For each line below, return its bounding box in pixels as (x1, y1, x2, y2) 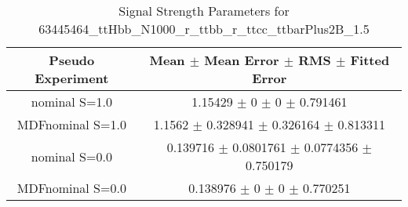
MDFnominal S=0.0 (16, 179, 126, 197)
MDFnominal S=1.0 (16, 115, 126, 133)
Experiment (35, 69, 109, 87)
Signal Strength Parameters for (118, 2, 290, 20)
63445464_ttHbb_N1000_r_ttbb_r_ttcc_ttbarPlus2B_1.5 (38, 20, 370, 38)
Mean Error (204, 51, 279, 69)
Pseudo (49, 51, 95, 69)
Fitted (350, 51, 390, 69)
